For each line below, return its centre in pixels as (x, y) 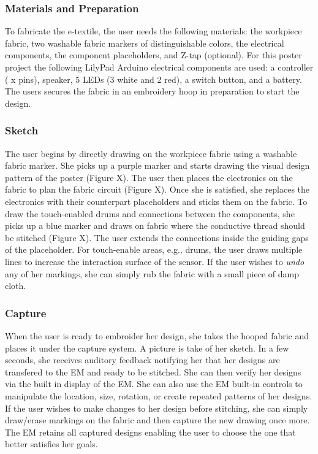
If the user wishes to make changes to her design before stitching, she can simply (157, 408)
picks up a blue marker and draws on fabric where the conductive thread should (155, 225)
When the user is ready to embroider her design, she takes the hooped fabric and (157, 335)
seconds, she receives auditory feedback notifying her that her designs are (142, 360)
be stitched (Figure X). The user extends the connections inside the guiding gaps (157, 237)
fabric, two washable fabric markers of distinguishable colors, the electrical (145, 43)
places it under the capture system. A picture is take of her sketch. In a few (147, 348)
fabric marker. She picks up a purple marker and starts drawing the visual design (157, 165)
